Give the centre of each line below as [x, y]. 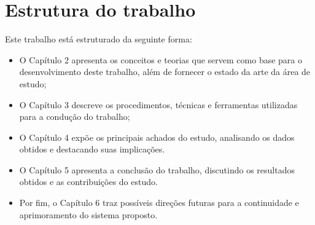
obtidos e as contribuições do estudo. [88, 182]
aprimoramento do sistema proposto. [88, 214]
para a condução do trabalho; [75, 116]
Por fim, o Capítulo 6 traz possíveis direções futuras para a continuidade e [159, 203]
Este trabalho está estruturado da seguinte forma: [99, 39]
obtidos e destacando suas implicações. [92, 149]
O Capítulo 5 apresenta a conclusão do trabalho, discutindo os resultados [157, 169]
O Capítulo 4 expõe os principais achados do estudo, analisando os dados [157, 137]
